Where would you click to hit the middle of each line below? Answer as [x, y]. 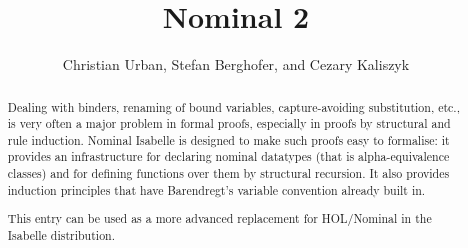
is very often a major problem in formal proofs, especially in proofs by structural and [229, 123]
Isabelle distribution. [61, 235]
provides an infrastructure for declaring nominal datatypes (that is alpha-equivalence [228, 156]
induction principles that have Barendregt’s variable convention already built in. [216, 189]
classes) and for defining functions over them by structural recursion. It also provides [228, 173]
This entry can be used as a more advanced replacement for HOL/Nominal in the [219, 218]
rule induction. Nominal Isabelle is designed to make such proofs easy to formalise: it [228, 139]
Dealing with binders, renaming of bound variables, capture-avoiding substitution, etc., [233, 106]
